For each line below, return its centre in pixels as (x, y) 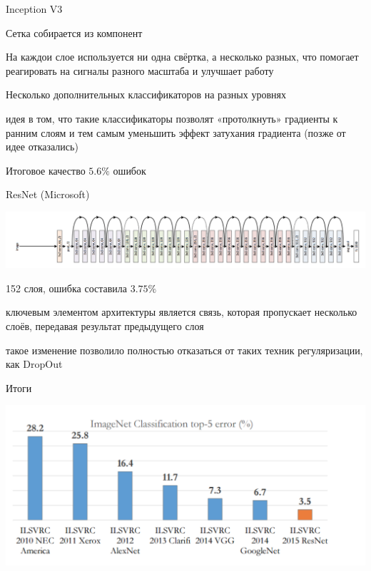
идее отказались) (42, 146)
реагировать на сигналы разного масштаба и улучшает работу (140, 70)
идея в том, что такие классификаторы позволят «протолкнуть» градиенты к (172, 118)
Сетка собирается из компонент (74, 32)
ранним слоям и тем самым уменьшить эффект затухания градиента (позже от (176, 132)
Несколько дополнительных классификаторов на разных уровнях (146, 94)
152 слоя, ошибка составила (67, 288)
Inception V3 (34, 9)
